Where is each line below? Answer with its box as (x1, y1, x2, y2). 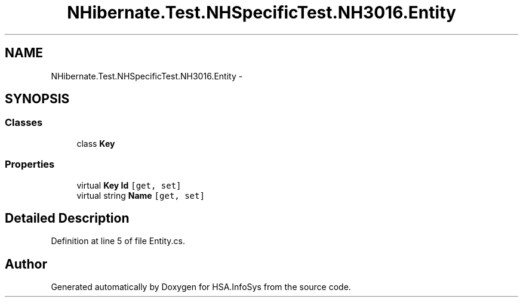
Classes (5, 116, 43, 129)
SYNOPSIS (5, 91, 70, 107)
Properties (5, 158, 55, 171)
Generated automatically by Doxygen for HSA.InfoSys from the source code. (51, 282, 351, 292)
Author (5, 256, 47, 272)
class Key (76, 138, 115, 149)
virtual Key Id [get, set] (76, 180, 181, 190)
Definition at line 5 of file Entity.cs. (51, 236, 186, 246)
